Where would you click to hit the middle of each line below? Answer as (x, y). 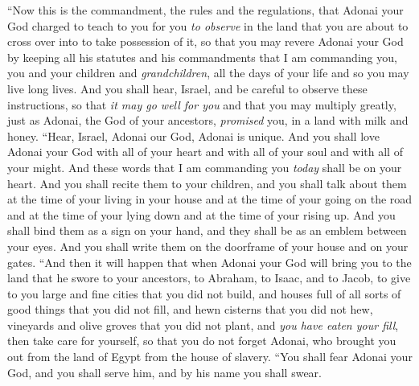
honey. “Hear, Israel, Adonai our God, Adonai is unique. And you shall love (193, 136)
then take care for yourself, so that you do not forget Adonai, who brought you (202, 341)
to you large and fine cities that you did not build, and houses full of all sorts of (204, 293)
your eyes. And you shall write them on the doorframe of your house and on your (208, 246)
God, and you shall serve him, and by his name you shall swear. (165, 372)
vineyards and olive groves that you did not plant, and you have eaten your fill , (203, 324)
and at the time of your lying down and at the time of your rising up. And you (201, 214)
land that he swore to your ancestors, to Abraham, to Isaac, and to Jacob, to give (209, 278)
